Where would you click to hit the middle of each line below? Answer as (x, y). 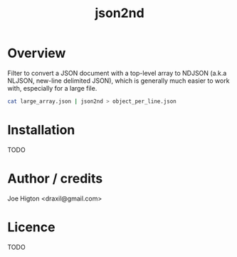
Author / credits (55, 178)
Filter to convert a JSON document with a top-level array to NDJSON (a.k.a (117, 73)
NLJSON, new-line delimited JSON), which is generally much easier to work (118, 81)
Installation (41, 130)
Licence (31, 227)
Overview (37, 53)
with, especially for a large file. (52, 88)
